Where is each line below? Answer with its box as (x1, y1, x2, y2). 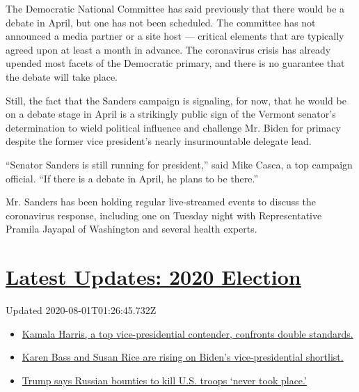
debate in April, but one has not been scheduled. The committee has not (6, 15, 316, 29)
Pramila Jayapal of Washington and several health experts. (6, 221, 257, 236)
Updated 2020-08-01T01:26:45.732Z (6, 303, 157, 317)
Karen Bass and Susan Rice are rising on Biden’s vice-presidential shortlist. (22, 350, 344, 364)
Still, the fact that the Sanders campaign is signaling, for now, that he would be (6, 93, 346, 107)
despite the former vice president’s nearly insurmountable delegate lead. (6, 134, 312, 148)
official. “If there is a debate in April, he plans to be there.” (6, 171, 259, 185)
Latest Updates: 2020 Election (6, 262, 301, 291)
